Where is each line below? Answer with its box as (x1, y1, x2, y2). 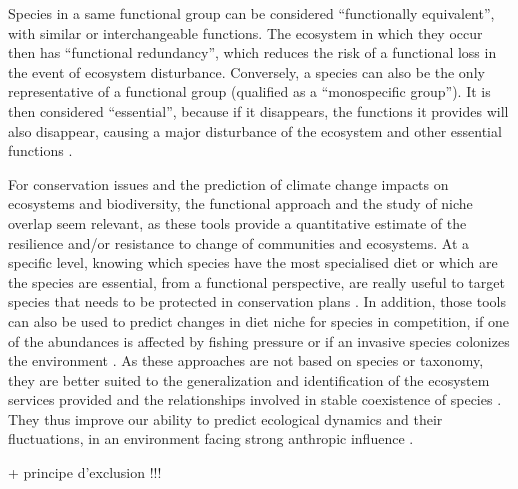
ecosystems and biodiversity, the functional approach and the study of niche (8, 193, 473, 214)
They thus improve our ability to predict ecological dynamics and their (8, 408, 443, 429)
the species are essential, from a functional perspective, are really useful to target (8, 271, 505, 292)
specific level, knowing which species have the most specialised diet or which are (8, 252, 498, 273)
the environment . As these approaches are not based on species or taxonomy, (8, 350, 484, 371)
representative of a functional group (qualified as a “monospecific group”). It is (8, 81, 491, 102)
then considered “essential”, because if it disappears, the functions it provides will (8, 100, 509, 121)
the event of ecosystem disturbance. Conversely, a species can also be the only (8, 61, 485, 82)
